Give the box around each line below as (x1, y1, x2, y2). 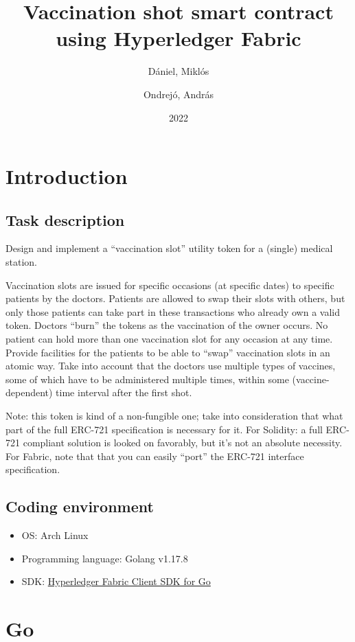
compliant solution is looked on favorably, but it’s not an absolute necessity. (23, 435, 343, 450)
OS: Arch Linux (21, 528, 89, 542)
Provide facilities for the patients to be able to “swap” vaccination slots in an (5, 345, 330, 359)
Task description (5, 209, 125, 230)
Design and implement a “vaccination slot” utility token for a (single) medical (5, 241, 333, 255)
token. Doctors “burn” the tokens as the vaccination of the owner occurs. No (5, 318, 328, 332)
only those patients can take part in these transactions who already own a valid (5, 304, 340, 319)
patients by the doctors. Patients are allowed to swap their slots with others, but (5, 291, 345, 306)
